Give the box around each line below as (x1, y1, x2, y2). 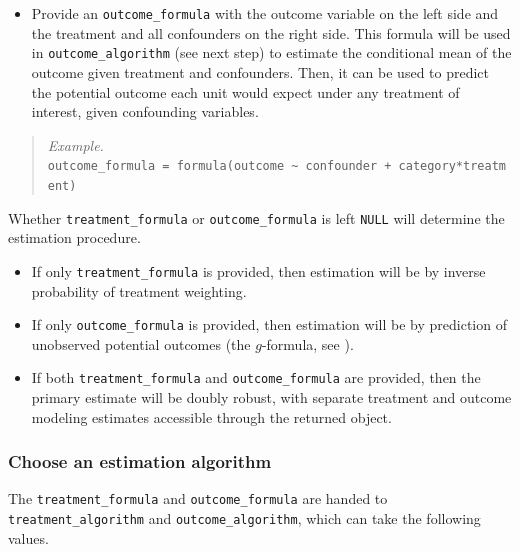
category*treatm (398, 159, 506, 174)
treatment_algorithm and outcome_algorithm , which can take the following (8, 508, 481, 529)
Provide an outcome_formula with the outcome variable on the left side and (31, 3, 499, 23)
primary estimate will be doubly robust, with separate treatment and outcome (31, 387, 512, 407)
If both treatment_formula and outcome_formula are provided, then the (31, 367, 481, 388)
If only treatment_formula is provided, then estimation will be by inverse (31, 260, 486, 281)
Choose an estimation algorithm (8, 449, 272, 474)
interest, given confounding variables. (31, 101, 259, 122)
